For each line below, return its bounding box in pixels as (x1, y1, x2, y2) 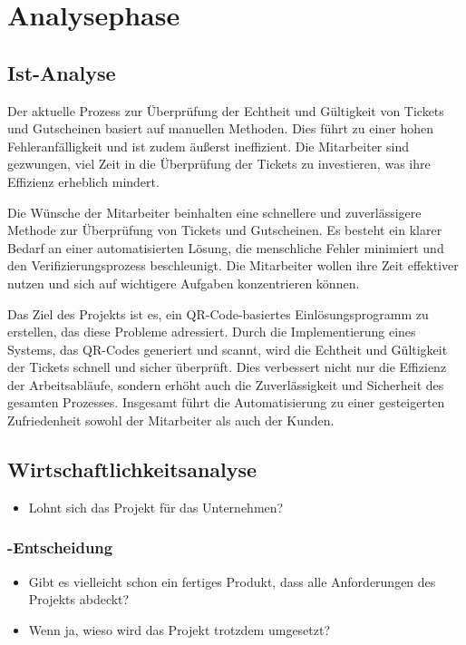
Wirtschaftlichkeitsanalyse (7, 455, 257, 484)
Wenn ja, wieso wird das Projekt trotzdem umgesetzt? (28, 620, 331, 639)
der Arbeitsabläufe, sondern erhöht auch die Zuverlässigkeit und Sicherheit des (7, 375, 444, 394)
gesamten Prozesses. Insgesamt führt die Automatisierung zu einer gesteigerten (7, 393, 445, 412)
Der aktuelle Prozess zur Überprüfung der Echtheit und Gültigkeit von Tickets (7, 101, 444, 120)
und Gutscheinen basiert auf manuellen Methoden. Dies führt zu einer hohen (7, 119, 434, 138)
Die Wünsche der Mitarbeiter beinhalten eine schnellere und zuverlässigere (7, 202, 422, 221)
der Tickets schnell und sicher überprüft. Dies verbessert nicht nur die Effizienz (7, 357, 447, 376)
